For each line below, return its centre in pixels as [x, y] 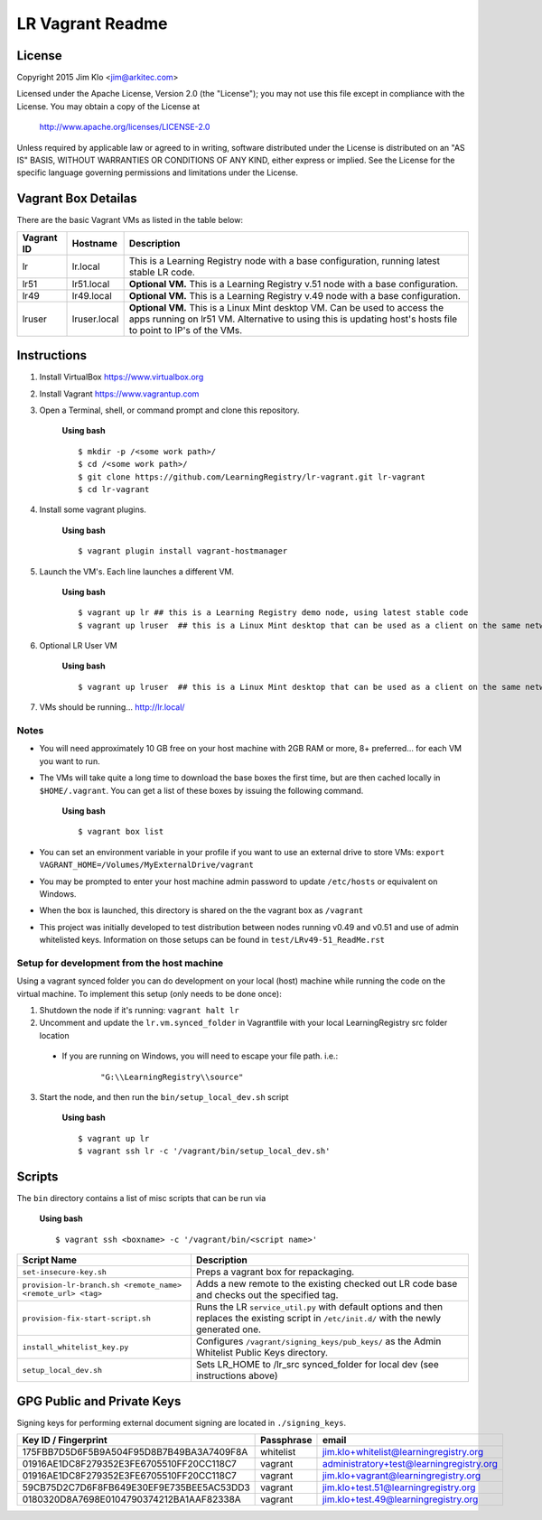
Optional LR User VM [78, 646]
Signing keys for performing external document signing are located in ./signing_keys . [182, 1422]
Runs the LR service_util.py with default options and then [319, 1307]
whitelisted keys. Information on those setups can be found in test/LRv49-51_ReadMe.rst [212, 940]
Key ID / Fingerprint [65, 1441]
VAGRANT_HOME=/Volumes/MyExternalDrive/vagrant [147, 865]
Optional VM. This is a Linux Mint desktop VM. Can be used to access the [286, 307]
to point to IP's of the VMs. [186, 330]
